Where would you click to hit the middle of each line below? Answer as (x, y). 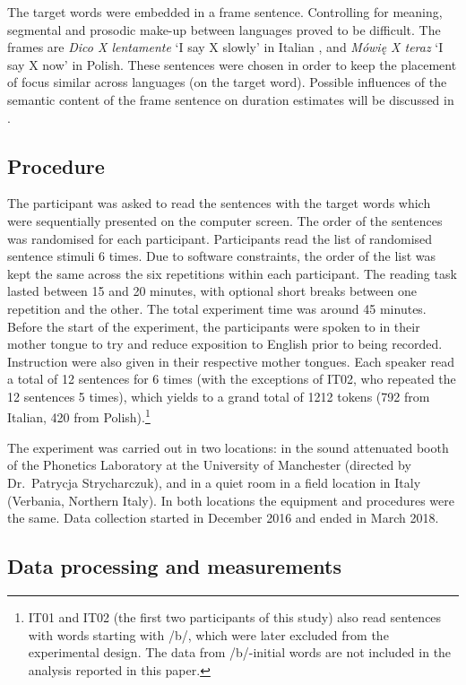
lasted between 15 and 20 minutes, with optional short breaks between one (212, 291)
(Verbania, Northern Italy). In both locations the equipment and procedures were (231, 500)
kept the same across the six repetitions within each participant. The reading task (232, 273)
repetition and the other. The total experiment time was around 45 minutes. (217, 308)
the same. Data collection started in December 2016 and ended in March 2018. (223, 518)
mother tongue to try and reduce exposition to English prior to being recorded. (225, 344)
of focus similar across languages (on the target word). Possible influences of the (227, 82)
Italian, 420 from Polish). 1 (79, 416)
